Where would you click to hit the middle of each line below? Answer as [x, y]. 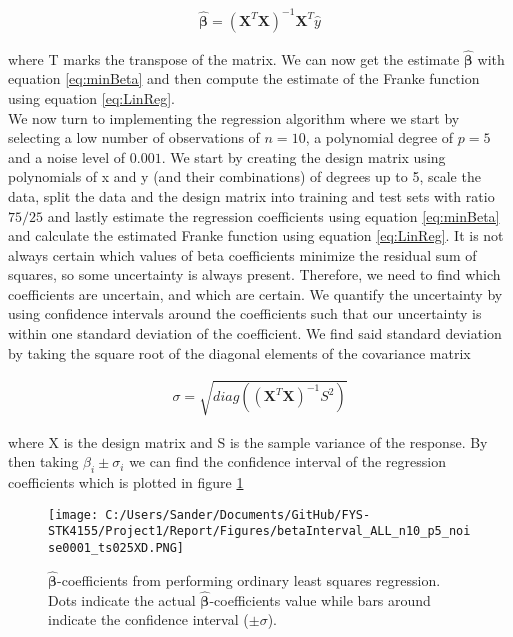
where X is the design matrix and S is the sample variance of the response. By [248, 441]
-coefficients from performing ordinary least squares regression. [249, 580]
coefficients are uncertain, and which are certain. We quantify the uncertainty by [255, 293]
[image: [73, 514]
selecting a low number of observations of [134, 137]
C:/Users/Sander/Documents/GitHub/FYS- [238, 514]
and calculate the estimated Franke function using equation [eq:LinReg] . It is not [256, 235]
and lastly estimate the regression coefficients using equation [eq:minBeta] [273, 215]
